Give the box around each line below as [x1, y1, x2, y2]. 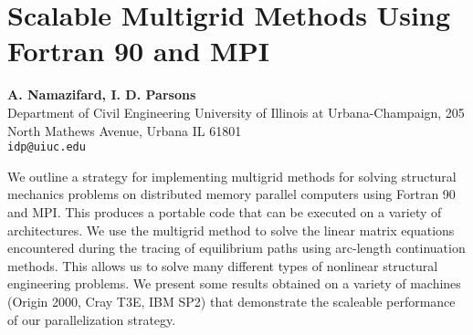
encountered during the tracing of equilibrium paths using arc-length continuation [7, 238, 466, 257]
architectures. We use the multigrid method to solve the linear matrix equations [7, 220, 455, 239]
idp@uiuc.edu [7, 141, 86, 154]
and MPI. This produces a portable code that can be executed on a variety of [7, 202, 442, 221]
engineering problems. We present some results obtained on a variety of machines [7, 274, 461, 293]
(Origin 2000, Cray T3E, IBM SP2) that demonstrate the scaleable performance [7, 291, 456, 310]
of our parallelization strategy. [7, 309, 176, 329]
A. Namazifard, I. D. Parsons [7, 85, 196, 104]
